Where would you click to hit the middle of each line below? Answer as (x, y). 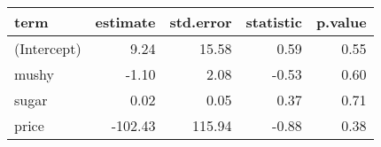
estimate (125, 22)
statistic (274, 22)
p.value (341, 22)
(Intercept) (48, 48)
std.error (201, 22)
